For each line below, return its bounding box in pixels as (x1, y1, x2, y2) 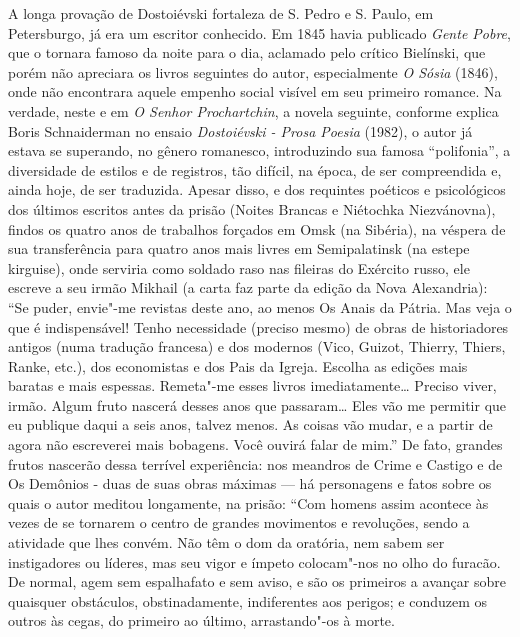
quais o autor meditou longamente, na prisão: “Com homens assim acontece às (8, 492, 489, 513)
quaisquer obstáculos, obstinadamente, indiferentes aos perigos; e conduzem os (8, 590, 488, 611)
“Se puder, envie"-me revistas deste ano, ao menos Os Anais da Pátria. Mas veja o (8, 296, 512, 317)
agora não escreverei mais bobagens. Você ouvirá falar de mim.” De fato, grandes (8, 434, 503, 455)
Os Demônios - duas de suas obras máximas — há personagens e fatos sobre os (8, 473, 492, 494)
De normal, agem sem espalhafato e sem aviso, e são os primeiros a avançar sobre (8, 571, 506, 592)
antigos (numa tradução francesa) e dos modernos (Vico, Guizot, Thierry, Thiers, (8, 336, 506, 357)
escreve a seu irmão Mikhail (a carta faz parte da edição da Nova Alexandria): (8, 277, 488, 298)
